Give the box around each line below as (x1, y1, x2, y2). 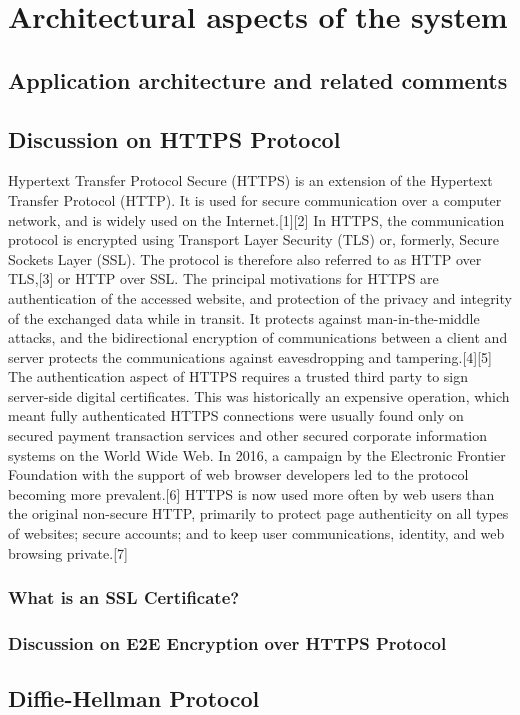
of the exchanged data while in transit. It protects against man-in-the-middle (8, 307, 480, 328)
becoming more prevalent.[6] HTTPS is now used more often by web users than (8, 483, 495, 504)
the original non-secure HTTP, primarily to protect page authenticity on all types (8, 503, 509, 524)
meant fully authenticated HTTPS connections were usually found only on (8, 405, 464, 426)
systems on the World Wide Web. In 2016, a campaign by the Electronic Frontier (8, 444, 506, 465)
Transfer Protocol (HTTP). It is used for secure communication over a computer (8, 189, 502, 210)
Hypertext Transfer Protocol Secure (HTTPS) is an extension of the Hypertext (8, 170, 493, 191)
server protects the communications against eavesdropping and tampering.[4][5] (8, 346, 492, 367)
